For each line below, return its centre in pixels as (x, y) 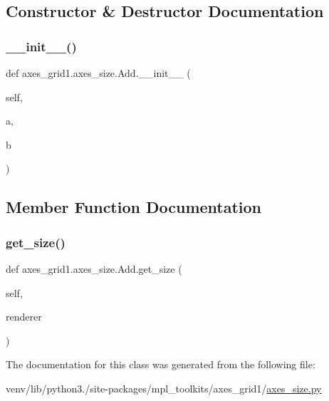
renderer (24, 317)
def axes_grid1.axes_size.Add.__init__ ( (98, 73)
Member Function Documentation (134, 207)
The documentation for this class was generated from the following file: (161, 364)
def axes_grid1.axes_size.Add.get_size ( (94, 268)
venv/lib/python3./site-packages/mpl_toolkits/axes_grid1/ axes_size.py (164, 388)
